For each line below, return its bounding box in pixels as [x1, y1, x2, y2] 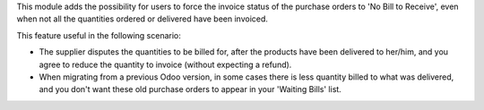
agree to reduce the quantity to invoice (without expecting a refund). [39, 59, 292, 70]
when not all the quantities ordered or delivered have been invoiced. [16, 13, 269, 24]
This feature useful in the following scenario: [16, 30, 181, 40]
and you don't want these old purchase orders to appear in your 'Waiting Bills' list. [39, 84, 342, 95]
